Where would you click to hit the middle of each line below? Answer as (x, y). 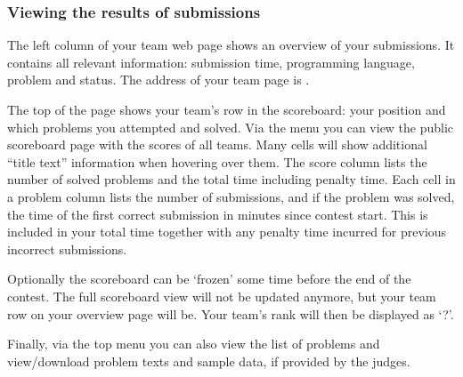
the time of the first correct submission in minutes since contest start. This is (218, 214)
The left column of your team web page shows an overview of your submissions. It (231, 45)
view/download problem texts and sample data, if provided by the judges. (209, 361)
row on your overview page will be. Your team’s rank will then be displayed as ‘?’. (231, 313)
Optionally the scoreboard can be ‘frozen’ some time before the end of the (209, 279)
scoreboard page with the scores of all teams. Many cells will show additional (217, 144)
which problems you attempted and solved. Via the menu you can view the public (231, 127)
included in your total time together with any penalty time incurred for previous (227, 232)
